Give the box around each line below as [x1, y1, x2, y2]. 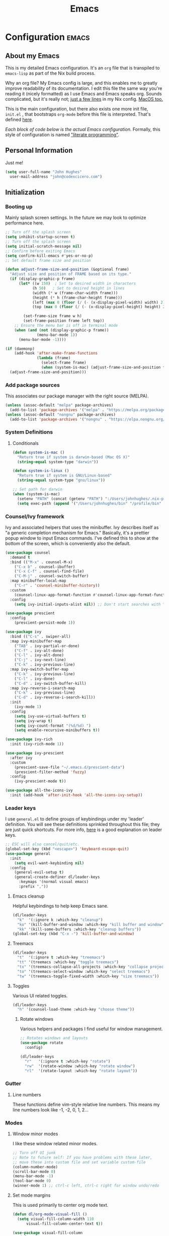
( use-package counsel [5, 550, 51, 555]
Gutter [5, 1080, 22, 1087]
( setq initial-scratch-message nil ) [5, 244, 82, 249]
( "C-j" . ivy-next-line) [14, 658, 66, 663]
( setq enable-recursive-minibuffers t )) [14, 728, 100, 733]
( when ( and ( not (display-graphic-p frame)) [14, 327, 109, 333]
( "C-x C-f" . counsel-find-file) [14, 569, 84, 574]
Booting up [5, 203, 33, 210]
